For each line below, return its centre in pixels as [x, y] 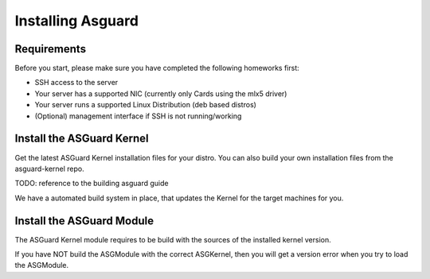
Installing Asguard [77, 21]
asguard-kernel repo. [50, 169]
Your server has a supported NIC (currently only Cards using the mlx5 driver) [161, 93]
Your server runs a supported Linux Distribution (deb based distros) [145, 105]
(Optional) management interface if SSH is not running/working [138, 116]
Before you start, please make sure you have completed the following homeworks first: [157, 68]
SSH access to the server [76, 83]
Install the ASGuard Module [84, 221]
